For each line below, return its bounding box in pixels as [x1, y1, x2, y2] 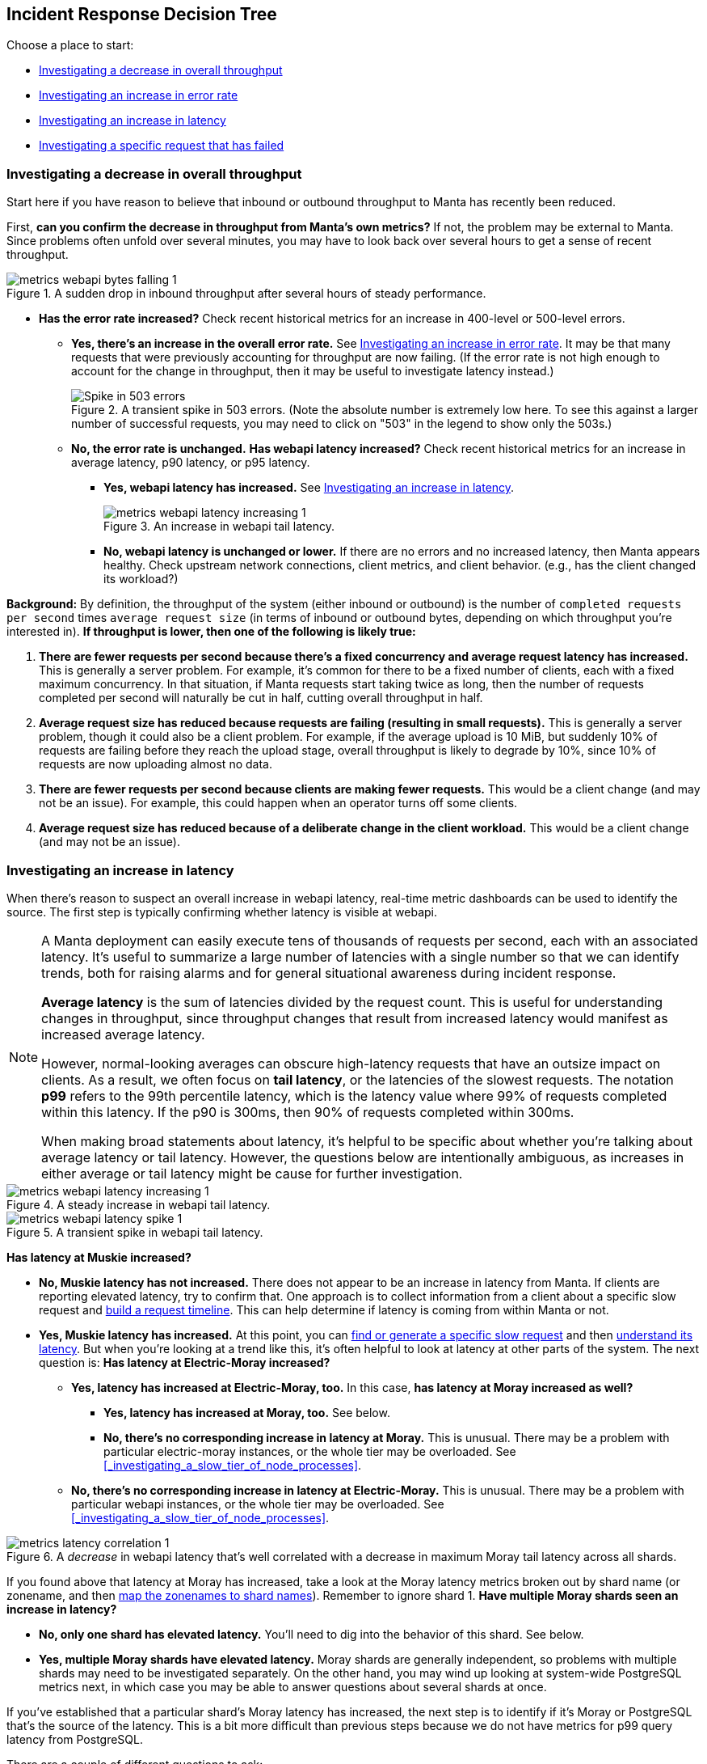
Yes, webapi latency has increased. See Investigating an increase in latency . [103, 480, 515, 495]
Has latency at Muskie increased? [6, 1250, 191, 1264]
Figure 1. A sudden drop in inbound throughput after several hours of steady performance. [6, 286, 486, 301]
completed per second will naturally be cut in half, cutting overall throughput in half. [39, 691, 483, 705]
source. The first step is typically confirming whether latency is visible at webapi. [6, 904, 438, 919]
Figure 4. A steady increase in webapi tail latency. [6, 1197, 271, 1212]
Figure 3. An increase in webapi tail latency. [103, 519, 335, 534]
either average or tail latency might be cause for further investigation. [41, 1165, 463, 1182]
